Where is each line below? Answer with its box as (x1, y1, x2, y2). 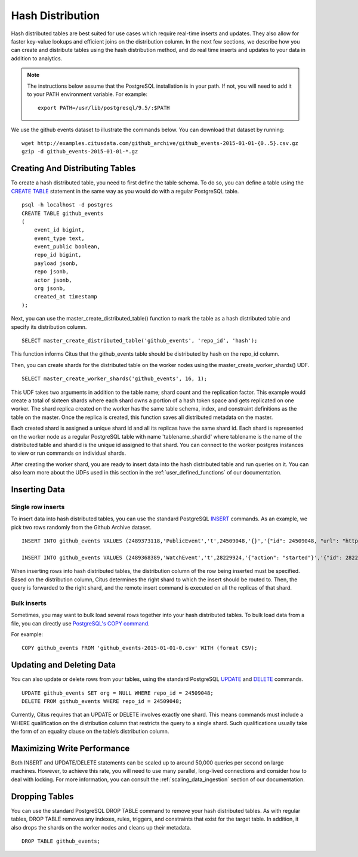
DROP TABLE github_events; (21, 837, 101, 844)
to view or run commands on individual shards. (11, 449, 126, 457)
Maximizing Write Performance (11, 743, 130, 753)
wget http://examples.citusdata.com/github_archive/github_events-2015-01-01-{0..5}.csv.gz (21, 140, 298, 147)
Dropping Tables (11, 791, 74, 801)
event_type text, (33, 235, 85, 242)
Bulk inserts (11, 599, 47, 607)
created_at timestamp (33, 293, 98, 300)
